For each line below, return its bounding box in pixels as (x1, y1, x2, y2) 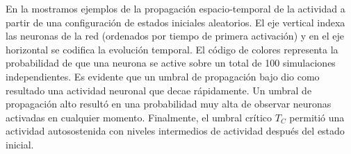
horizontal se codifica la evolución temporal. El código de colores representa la (6, 42, 338, 56)
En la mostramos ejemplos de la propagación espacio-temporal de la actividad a (6, 1, 345, 15)
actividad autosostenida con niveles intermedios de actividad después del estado (6, 123, 345, 138)
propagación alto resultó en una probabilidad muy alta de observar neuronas (6, 96, 332, 111)
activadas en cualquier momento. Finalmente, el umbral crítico (6, 110, 272, 124)
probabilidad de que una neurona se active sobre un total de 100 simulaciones (6, 55, 336, 70)
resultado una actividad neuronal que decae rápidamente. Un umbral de (6, 83, 312, 97)
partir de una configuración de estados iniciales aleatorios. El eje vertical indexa (6, 15, 345, 29)
